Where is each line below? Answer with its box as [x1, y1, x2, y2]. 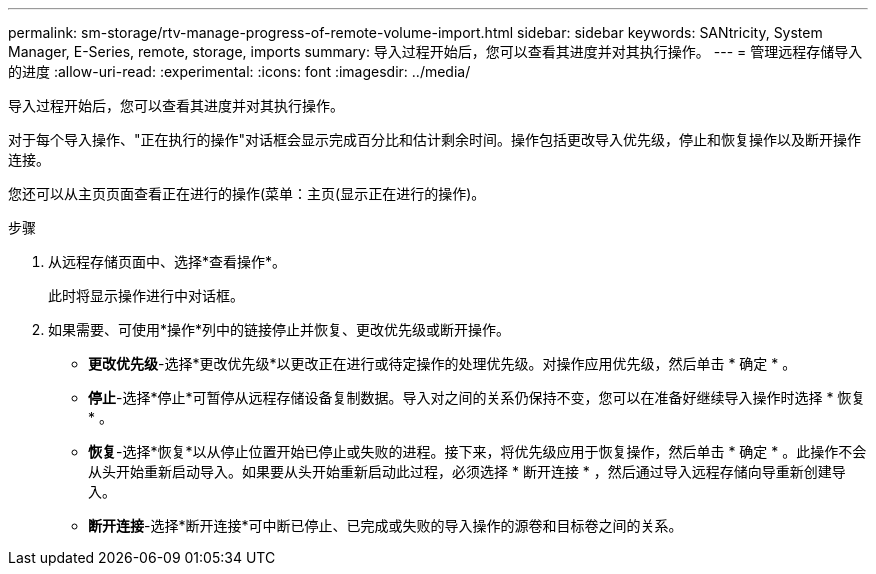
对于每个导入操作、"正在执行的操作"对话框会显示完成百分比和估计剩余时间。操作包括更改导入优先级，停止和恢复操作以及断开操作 [8, 131, 862, 148]
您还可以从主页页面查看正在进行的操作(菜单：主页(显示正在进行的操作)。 [8, 185, 486, 202]
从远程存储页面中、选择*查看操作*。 [48, 253, 287, 270]
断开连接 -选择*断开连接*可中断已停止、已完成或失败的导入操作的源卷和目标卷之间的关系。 [88, 517, 683, 534]
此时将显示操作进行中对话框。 [48, 287, 244, 304]
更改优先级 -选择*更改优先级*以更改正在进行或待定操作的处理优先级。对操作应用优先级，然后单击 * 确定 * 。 [88, 355, 797, 372]
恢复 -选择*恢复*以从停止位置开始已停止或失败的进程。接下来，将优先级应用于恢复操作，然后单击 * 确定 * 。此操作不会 [88, 443, 867, 460]
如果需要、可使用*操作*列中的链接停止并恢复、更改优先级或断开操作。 [48, 321, 511, 338]
